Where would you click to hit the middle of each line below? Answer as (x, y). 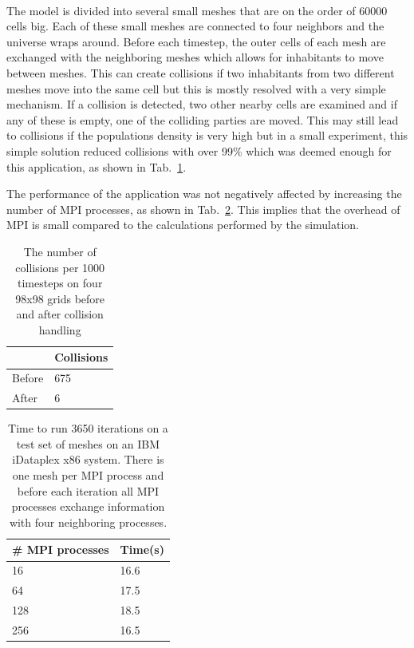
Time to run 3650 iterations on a (88, 428)
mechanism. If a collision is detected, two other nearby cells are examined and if (202, 104)
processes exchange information (88, 506)
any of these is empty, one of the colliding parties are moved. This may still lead (203, 119)
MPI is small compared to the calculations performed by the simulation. (183, 225)
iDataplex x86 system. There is (88, 459)
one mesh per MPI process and (88, 475)
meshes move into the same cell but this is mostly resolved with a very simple (196, 88)
